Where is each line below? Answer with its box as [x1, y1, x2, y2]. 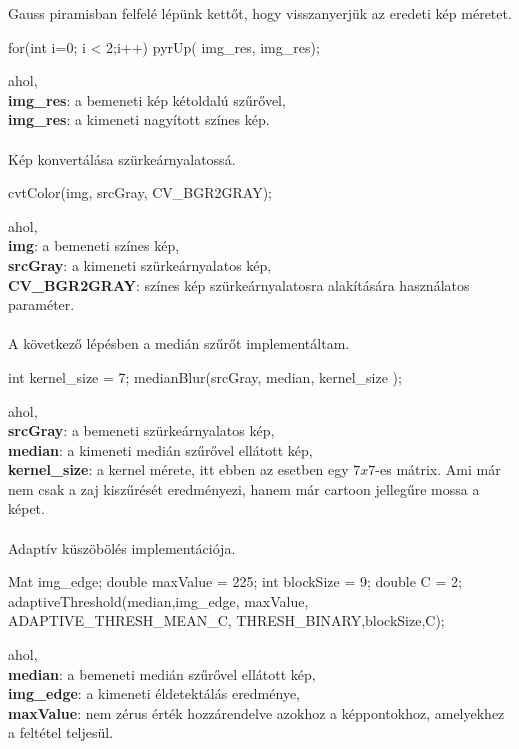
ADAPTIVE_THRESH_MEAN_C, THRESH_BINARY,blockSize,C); [8, 610, 445, 631]
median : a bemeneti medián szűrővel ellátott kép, [8, 663, 316, 684]
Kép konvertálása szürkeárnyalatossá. [8, 148, 236, 169]
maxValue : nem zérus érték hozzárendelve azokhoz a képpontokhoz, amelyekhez [8, 702, 505, 723]
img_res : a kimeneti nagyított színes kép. [8, 109, 270, 130]
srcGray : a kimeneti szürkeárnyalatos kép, [8, 254, 272, 275]
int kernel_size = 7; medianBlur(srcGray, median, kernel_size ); [8, 366, 402, 387]
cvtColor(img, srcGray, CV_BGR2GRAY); [8, 182, 272, 203]
